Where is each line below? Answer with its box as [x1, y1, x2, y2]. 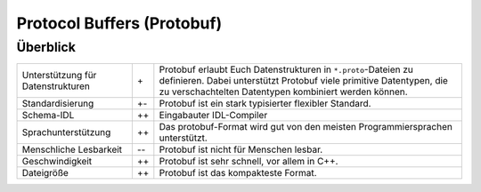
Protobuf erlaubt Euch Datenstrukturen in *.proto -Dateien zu [159, 63, 414, 76]
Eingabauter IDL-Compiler [159, 109, 268, 122]
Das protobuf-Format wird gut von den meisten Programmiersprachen [159, 121, 453, 133]
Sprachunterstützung [21, 126, 111, 139]
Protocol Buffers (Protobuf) [16, 13, 223, 33]
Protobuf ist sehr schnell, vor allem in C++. [159, 156, 338, 168]
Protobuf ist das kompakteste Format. [159, 167, 317, 180]
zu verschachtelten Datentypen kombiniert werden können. [159, 85, 409, 98]
